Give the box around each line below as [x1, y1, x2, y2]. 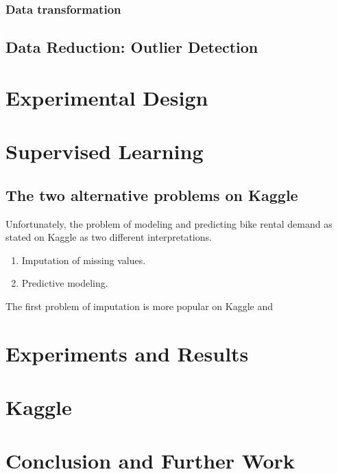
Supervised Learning [5, 137, 204, 165]
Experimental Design [5, 83, 208, 111]
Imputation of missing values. [21, 252, 146, 267]
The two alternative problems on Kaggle [5, 184, 298, 205]
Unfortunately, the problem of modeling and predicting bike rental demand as [5, 216, 333, 230]
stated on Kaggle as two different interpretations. [5, 230, 212, 244]
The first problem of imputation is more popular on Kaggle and [5, 298, 274, 313]
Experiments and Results [5, 339, 249, 367]
